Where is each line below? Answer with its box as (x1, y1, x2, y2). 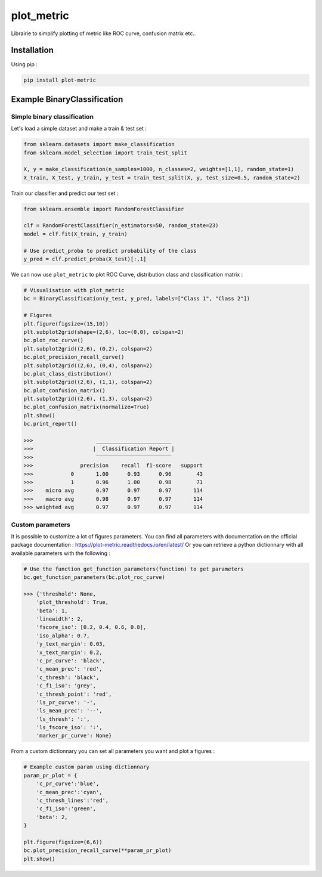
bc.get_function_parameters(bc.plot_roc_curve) (23, 574, 165, 581)
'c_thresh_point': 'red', (36, 690, 112, 698)
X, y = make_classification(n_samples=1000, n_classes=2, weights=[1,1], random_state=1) (23, 166, 295, 173)
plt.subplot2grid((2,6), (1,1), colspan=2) (23, 379, 153, 386)
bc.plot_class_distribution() (23, 370, 112, 377)
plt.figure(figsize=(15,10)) (23, 320, 109, 327)
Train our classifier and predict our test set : (11, 190, 119, 197)
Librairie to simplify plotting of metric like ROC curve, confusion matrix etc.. (11, 30, 196, 37)
